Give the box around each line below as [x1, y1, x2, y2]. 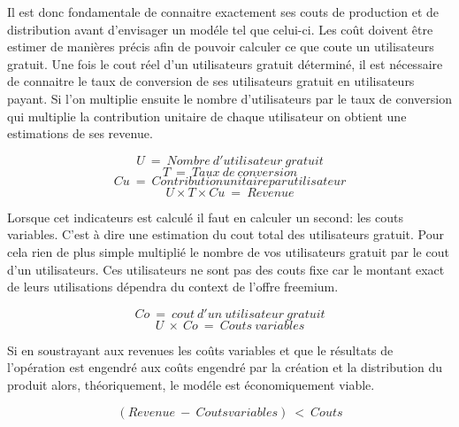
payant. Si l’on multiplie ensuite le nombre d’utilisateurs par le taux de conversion [7, 89, 452, 107]
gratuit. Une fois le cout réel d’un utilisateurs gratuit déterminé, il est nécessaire [7, 54, 443, 73]
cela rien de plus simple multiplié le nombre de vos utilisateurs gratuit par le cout [7, 242, 449, 260]
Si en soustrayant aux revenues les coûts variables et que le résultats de [7, 340, 394, 359]
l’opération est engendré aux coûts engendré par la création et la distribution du [7, 358, 443, 377]
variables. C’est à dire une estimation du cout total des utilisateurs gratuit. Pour [7, 225, 444, 244]
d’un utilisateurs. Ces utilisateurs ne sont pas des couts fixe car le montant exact [7, 260, 445, 278]
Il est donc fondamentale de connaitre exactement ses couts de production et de [7, 3, 439, 20]
